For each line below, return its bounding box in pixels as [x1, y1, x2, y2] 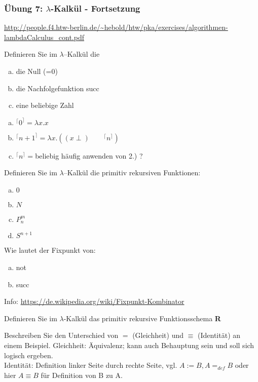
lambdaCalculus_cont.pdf [4, 31, 85, 42]
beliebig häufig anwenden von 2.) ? [35, 150, 143, 161]
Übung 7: [4, 2, 43, 14]
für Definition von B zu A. [41, 369, 123, 380]
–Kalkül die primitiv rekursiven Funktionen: [63, 167, 201, 178]
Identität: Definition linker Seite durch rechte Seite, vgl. [4, 360, 177, 370]
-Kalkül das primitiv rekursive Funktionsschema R [63, 313, 221, 323]
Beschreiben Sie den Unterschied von [4, 330, 119, 340]
